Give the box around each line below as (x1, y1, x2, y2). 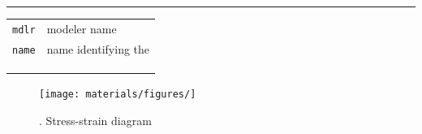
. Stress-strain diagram (39, 111, 152, 128)
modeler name (46, 20, 117, 37)
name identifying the (46, 41, 150, 58)
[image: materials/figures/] (39, 88, 196, 100)
